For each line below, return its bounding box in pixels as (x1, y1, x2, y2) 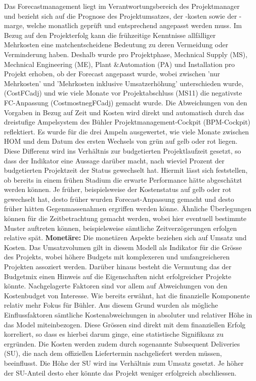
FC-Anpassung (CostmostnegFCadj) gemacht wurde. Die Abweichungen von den (4, 97, 248, 107)
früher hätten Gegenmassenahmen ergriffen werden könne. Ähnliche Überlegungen (4, 203, 252, 214)
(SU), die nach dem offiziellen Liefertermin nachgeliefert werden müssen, (4, 348, 222, 358)
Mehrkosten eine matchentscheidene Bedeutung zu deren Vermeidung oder (4, 39, 228, 50)
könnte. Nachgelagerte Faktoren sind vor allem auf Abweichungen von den (4, 281, 227, 291)
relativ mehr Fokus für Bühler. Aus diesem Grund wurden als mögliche (4, 300, 218, 310)
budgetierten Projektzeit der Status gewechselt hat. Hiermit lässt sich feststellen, (4, 165, 248, 175)
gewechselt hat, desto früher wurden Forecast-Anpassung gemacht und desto (4, 193, 234, 204)
